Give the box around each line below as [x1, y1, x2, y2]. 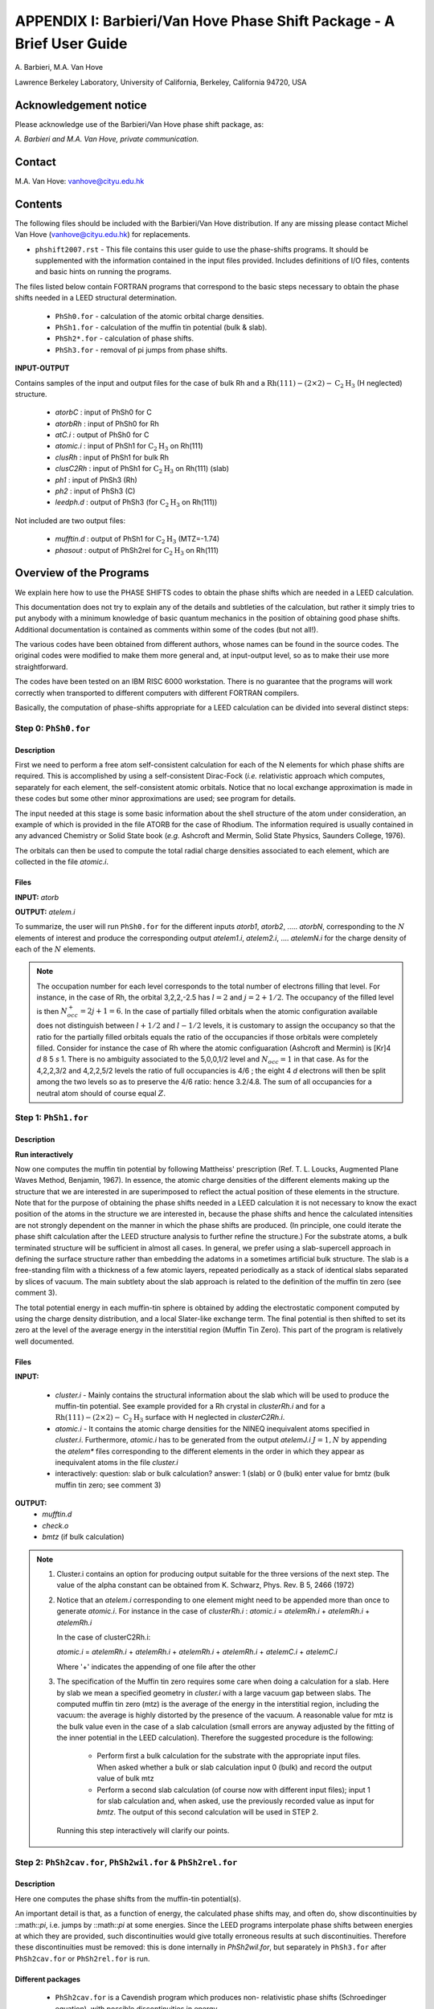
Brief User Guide [14, 35, 128, 52]
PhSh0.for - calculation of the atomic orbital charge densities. [55, 311, 264, 321]
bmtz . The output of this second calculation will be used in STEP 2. [96, 1807, 319, 1817]
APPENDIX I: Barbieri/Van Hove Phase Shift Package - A [14, 12, 395, 30]
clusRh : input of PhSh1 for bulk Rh [55, 452, 169, 462]
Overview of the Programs [14, 567, 149, 580]
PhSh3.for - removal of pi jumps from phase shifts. [55, 345, 228, 354]
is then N [36, 1006, 68, 1016]
